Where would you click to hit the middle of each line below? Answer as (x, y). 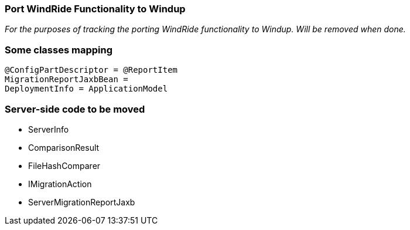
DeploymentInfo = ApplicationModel (86, 89)
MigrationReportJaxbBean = (66, 80)
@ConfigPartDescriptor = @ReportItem (91, 70)
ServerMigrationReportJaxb (82, 202)
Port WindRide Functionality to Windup (95, 9)
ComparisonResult (64, 147)
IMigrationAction (60, 184)
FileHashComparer (64, 165)
